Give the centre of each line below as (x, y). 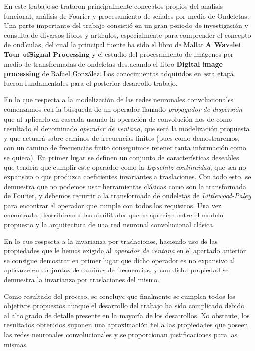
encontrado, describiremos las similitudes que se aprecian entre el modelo (114, 215)
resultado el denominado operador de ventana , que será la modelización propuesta (127, 128)
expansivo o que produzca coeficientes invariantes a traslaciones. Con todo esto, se (127, 176)
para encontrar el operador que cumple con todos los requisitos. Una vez (113, 205)
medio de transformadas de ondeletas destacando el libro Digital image (113, 64)
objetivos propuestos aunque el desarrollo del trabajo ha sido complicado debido (124, 306)
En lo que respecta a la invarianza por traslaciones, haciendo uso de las (111, 241)
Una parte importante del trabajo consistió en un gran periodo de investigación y (126, 25)
